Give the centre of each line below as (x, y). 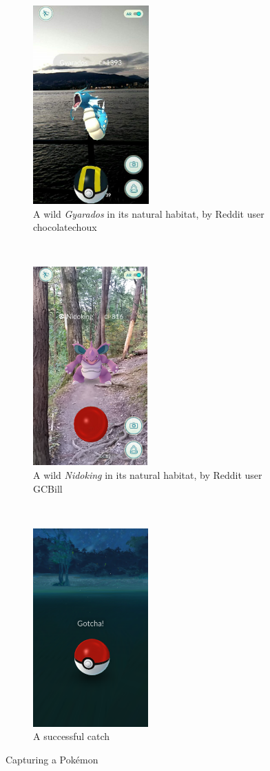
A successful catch (72, 736)
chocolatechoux (65, 227)
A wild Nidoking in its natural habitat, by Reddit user (148, 474)
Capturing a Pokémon (52, 759)
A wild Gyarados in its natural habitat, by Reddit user (149, 213)
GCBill (48, 488)
